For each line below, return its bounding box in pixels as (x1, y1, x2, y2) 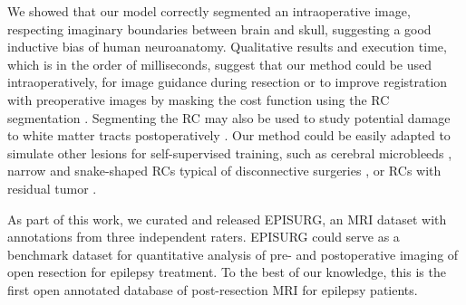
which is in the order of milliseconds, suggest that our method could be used (7, 54, 432, 73)
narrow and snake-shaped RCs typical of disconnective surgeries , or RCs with (7, 161, 442, 180)
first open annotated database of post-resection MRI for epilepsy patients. (7, 280, 418, 299)
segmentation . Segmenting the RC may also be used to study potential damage (7, 108, 451, 127)
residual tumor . (7, 178, 97, 197)
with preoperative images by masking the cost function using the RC (7, 90, 390, 109)
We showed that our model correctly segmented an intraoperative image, (7, 2, 411, 20)
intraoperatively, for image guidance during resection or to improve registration (7, 72, 448, 91)
